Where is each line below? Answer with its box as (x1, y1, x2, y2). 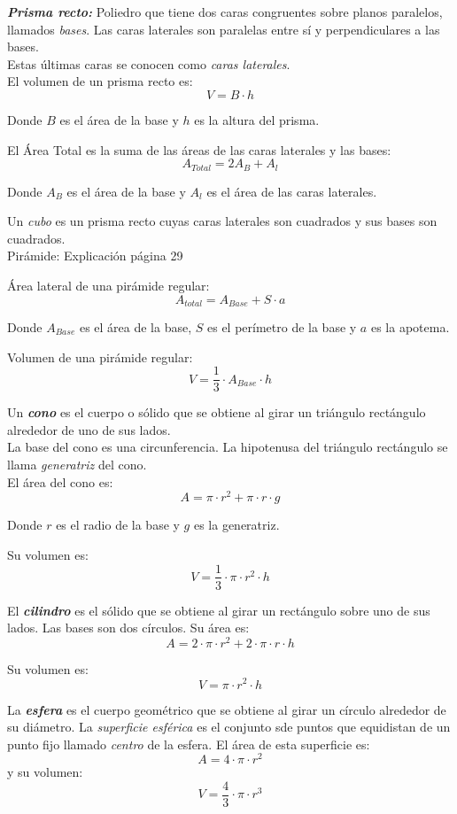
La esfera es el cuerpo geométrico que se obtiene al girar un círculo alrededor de (7, 700, 446, 718)
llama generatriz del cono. (7, 455, 147, 474)
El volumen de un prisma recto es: (7, 72, 193, 90)
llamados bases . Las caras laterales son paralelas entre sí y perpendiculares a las (7, 19, 440, 38)
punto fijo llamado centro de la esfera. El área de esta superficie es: (7, 734, 370, 753)
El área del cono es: (7, 472, 113, 491)
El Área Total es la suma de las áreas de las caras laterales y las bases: (7, 140, 391, 159)
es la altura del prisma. (194, 110, 320, 128)
